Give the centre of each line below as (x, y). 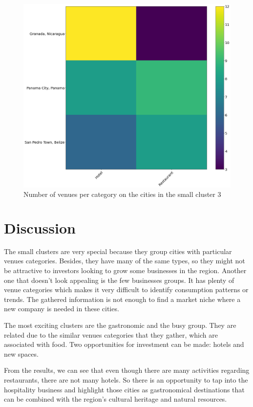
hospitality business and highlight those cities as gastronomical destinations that (124, 389)
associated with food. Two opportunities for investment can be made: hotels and (124, 344)
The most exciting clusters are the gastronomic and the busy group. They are (120, 325)
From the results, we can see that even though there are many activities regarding (127, 370)
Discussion (40, 227)
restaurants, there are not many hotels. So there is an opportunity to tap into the (126, 379)
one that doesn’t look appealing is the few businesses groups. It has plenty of (119, 280)
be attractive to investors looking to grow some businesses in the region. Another (125, 270)
